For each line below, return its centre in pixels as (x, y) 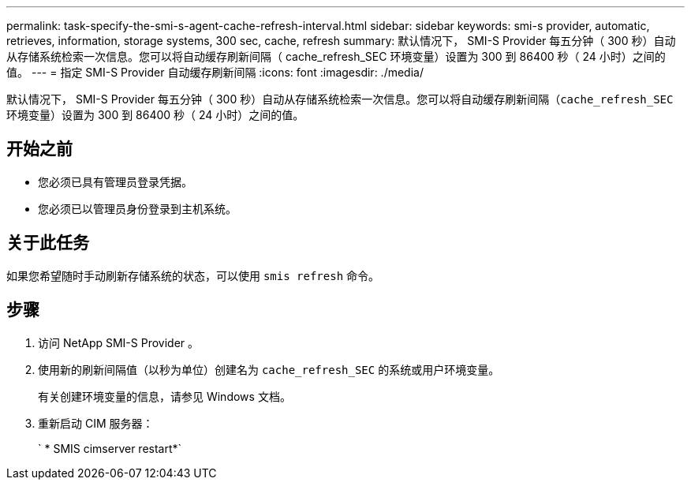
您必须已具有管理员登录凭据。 (115, 181)
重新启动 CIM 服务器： (96, 423)
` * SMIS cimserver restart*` (110, 448)
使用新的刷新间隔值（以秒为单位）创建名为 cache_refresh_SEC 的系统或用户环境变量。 (269, 369)
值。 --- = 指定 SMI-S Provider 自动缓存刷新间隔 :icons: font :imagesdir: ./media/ (215, 72)
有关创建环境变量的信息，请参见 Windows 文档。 (164, 396)
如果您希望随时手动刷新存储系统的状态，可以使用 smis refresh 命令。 (193, 275)
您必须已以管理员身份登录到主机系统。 (137, 208)
